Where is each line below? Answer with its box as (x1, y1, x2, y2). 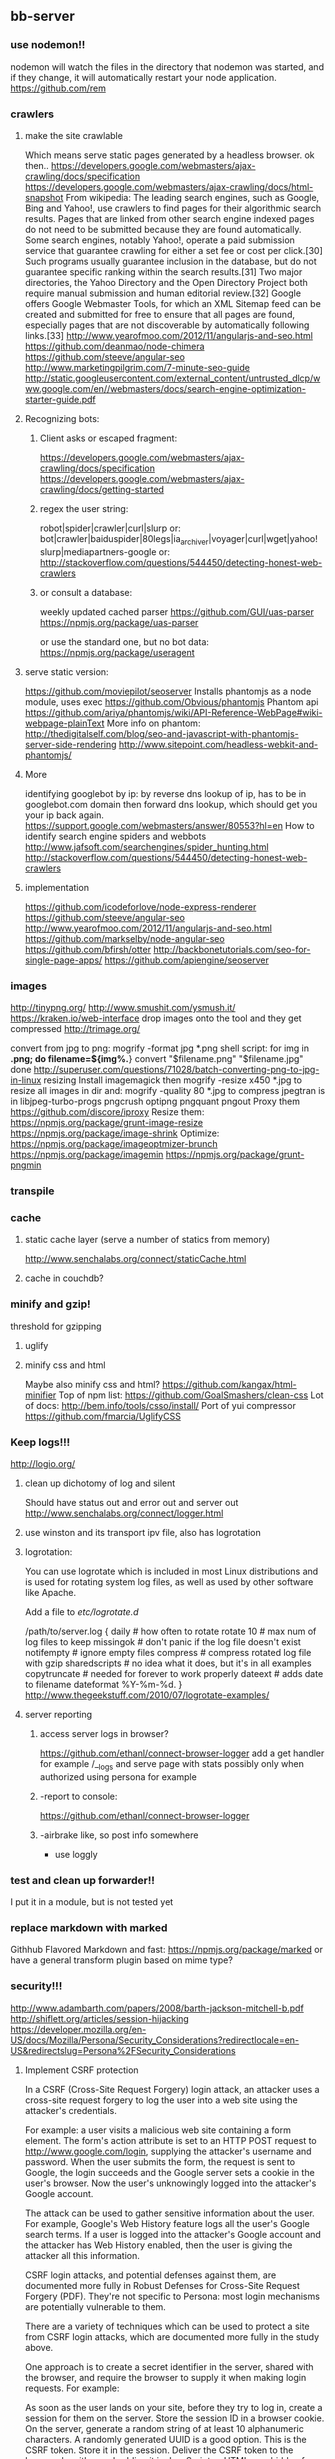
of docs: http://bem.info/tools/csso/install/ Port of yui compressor (24, 1399, 297, 1411)
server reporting (24, 1708, 93, 1720)
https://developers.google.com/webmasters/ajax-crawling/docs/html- (24, 180, 314, 193)
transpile (10, 1184, 55, 1198)
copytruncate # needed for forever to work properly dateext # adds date (24, 1667, 324, 1679)
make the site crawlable (24, 129, 123, 141)
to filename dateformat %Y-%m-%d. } (24, 1678, 183, 1690)
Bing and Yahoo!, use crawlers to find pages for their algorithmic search (24, 202, 322, 214)
